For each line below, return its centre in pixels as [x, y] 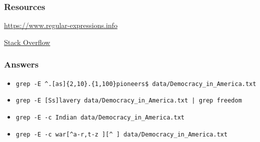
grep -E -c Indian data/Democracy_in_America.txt [100, 117]
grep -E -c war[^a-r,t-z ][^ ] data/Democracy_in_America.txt [122, 134]
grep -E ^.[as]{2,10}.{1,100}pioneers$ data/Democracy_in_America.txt [136, 84]
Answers [21, 64]
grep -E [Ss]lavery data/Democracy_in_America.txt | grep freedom [129, 101]
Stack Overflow [27, 42]
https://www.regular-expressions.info [61, 25]
